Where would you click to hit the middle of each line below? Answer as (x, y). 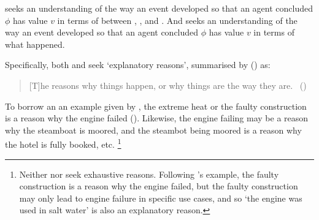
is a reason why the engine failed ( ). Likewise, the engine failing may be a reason (157, 118)
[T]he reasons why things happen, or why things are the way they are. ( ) (168, 85)
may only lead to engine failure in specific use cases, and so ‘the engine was (161, 198)
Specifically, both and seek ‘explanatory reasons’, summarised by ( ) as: (138, 65)
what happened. (35, 44)
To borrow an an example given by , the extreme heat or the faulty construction (156, 106)
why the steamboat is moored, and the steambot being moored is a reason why (153, 130)
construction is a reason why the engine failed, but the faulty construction (159, 186)
